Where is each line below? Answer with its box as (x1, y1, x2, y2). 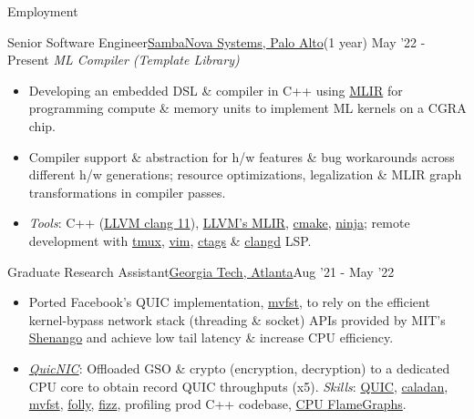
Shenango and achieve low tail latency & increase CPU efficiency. (28, 328, 394, 347)
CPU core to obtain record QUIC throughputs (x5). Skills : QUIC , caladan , (28, 376, 448, 395)
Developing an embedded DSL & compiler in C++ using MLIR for (28, 80, 403, 99)
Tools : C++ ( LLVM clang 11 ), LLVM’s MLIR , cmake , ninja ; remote (28, 213, 410, 232)
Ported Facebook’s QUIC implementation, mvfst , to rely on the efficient (28, 292, 430, 312)
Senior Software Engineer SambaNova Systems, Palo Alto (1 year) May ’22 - (7, 32, 426, 51)
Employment (7, 2, 78, 20)
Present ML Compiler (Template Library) (7, 50, 240, 69)
